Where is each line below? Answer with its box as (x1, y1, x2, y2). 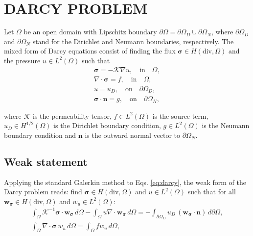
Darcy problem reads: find (4, 186, 82, 197)
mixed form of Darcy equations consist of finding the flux (4, 46, 176, 56)
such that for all (187, 186, 236, 197)
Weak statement (4, 154, 88, 169)
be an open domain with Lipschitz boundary (23, 26, 157, 37)
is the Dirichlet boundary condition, (53, 120, 161, 131)
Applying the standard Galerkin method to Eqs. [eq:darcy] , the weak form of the (4, 177, 246, 187)
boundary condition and (4, 130, 76, 140)
